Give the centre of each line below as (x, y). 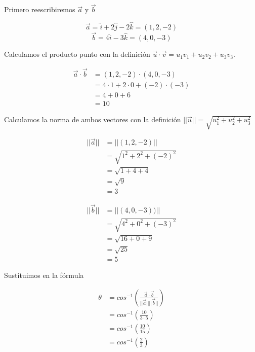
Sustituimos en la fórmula (44, 275)
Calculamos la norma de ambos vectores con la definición (93, 119)
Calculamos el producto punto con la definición (77, 54)
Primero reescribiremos (40, 9)
